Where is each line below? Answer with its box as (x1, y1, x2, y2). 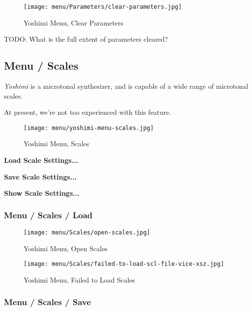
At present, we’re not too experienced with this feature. (4, 107, 171, 117)
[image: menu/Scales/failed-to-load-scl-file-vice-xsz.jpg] (24, 260, 224, 268)
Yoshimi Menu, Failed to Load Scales (24, 274, 135, 285)
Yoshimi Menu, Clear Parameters (24, 17, 124, 27)
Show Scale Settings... (4, 188, 80, 198)
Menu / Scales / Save (4, 295, 91, 308)
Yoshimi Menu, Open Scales (24, 243, 108, 253)
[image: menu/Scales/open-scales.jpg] (24, 229, 150, 236)
